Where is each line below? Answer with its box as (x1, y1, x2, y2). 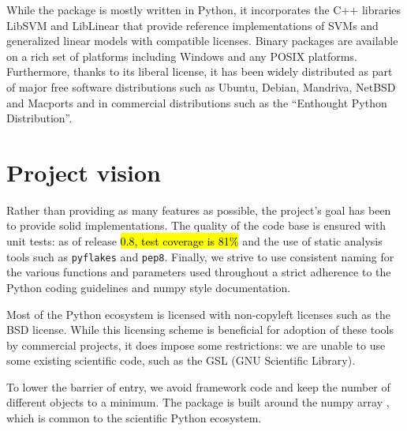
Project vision (6, 156, 161, 188)
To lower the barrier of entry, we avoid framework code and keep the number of (6, 378, 390, 395)
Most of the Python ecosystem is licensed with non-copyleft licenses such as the (6, 305, 390, 322)
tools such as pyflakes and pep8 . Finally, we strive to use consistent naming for (6, 248, 394, 264)
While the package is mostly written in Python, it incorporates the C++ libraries (6, 2, 401, 17)
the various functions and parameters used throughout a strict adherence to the (6, 264, 391, 280)
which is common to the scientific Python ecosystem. (6, 410, 262, 426)
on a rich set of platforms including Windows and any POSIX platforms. (6, 47, 357, 64)
